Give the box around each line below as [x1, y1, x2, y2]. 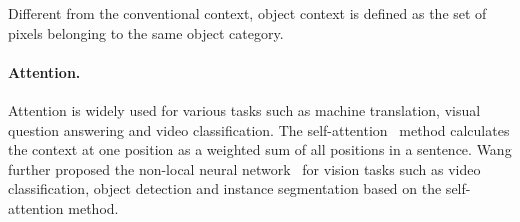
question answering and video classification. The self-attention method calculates [8, 119, 510, 140]
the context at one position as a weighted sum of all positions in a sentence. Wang [8, 139, 512, 160]
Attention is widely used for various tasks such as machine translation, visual [8, 99, 481, 120]
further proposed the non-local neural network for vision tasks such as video [8, 158, 481, 179]
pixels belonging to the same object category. [8, 22, 284, 43]
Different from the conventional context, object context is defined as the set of [8, 3, 487, 23]
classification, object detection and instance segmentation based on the [8, 178, 442, 199]
